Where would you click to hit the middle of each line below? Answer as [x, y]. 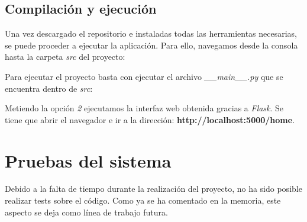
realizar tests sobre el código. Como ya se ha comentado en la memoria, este [143, 200]
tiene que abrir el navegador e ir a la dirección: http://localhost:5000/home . [150, 119]
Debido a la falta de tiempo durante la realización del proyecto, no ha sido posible [153, 189]
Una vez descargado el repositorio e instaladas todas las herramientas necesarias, [151, 33]
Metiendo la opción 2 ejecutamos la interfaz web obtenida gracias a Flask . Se [144, 108]
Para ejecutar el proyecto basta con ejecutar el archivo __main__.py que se [144, 76]
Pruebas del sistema [88, 160]
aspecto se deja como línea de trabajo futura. [86, 212]
